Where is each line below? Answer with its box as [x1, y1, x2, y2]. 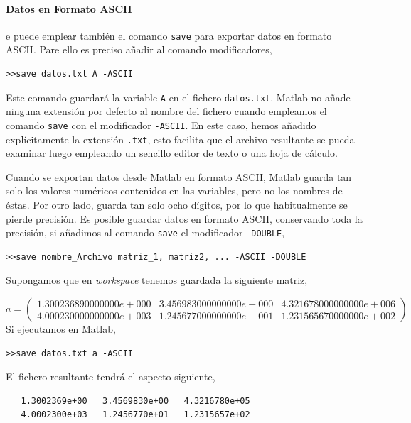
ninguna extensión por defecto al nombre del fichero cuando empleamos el [6, 104, 327, 119]
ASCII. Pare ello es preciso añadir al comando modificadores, [6, 42, 272, 57]
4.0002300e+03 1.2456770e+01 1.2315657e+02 [21, 410, 250, 420]
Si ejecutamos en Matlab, [6, 322, 116, 336]
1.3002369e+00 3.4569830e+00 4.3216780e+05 [21, 395, 250, 406]
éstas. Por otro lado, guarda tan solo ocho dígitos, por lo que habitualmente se [6, 197, 348, 211]
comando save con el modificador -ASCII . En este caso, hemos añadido [6, 117, 316, 132]
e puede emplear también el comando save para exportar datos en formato [6, 28, 332, 43]
